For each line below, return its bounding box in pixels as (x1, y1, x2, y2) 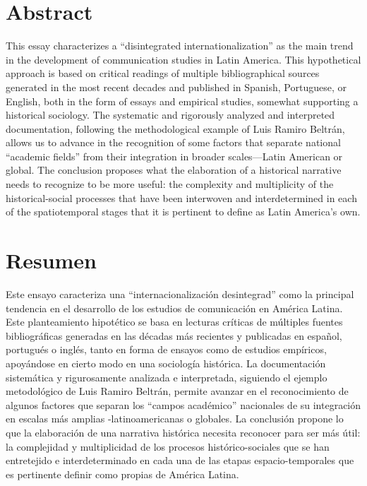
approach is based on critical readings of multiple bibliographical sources (6, 66, 320, 81)
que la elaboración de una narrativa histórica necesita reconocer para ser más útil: (6, 425, 361, 439)
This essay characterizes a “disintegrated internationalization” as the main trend (6, 38, 354, 53)
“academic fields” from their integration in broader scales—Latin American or (6, 148, 343, 163)
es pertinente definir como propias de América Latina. (6, 466, 239, 481)
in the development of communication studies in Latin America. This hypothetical (6, 52, 361, 66)
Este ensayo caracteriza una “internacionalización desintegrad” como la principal (6, 286, 354, 301)
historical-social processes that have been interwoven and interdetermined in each (6, 190, 357, 205)
